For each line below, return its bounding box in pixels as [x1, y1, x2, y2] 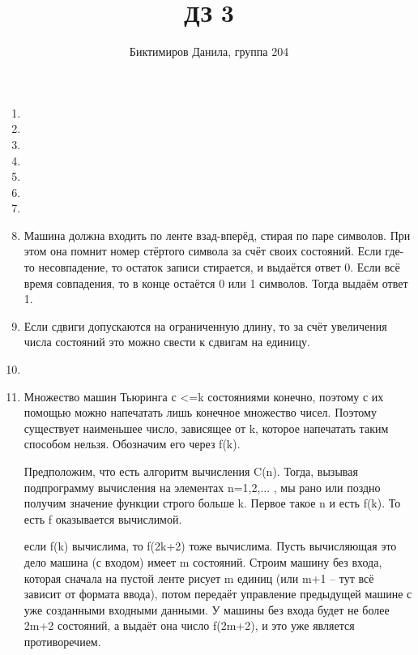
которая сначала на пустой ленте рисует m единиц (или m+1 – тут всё [23, 569, 374, 586]
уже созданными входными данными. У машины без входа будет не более [23, 601, 390, 618]
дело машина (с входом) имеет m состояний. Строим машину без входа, [23, 553, 382, 570]
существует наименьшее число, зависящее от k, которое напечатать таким [23, 419, 389, 436]
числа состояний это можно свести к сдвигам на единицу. [23, 333, 310, 350]
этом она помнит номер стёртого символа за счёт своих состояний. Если [23, 242, 382, 259]
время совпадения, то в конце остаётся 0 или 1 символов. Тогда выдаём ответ [23, 274, 408, 291]
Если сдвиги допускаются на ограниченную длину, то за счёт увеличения [23, 317, 387, 334]
